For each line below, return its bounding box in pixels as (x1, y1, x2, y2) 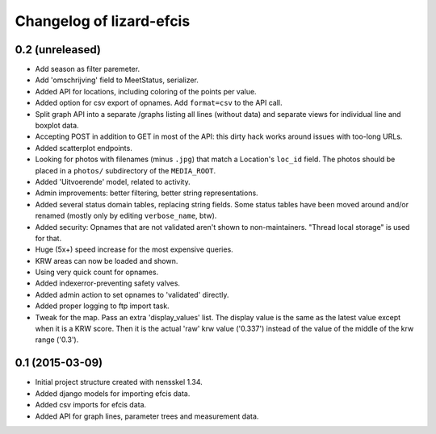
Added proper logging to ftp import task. (35, 301, 170, 311)
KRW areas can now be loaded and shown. (35, 256, 178, 265)
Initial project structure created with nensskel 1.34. (35, 378, 203, 387)
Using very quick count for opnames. (35, 267, 159, 278)
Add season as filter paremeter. (35, 65, 140, 74)
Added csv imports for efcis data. (35, 400, 147, 410)
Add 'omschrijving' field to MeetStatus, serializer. (35, 75, 199, 85)
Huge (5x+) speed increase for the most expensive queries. (35, 244, 233, 254)
